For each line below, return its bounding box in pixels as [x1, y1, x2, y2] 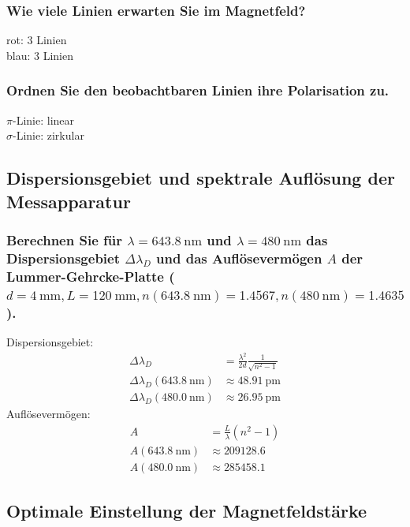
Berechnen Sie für [6, 230, 122, 249]
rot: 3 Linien [6, 32, 67, 48]
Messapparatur [6, 189, 131, 213]
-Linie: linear [12, 111, 75, 128]
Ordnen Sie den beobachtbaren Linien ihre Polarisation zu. [6, 80, 389, 100]
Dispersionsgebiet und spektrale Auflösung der [6, 166, 395, 190]
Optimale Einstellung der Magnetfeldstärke [6, 499, 367, 523]
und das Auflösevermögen [156, 248, 322, 267]
